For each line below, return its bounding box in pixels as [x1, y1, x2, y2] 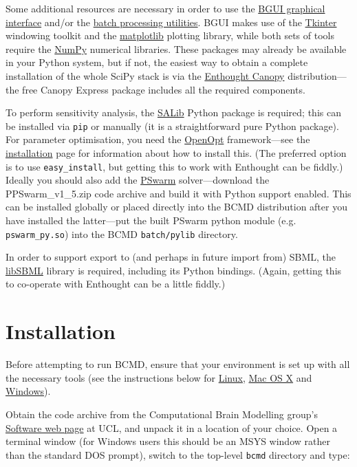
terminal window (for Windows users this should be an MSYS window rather [6, 434, 330, 448]
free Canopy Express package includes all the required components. [22, 82, 305, 96]
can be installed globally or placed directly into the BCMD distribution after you [6, 199, 347, 214]
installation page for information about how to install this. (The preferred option [6, 146, 347, 160]
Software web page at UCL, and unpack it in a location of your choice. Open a [6, 420, 338, 435]
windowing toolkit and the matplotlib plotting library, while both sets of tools [6, 28, 334, 43]
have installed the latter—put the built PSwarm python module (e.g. [6, 213, 296, 228]
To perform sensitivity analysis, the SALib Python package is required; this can [6, 105, 341, 120]
